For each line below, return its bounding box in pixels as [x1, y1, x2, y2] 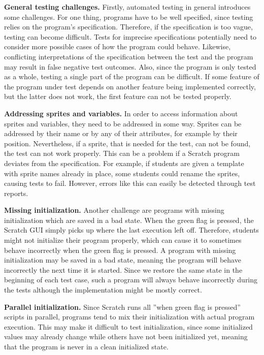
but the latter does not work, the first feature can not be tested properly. [4, 91, 232, 102]
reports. [4, 187, 28, 198]
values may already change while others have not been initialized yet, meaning [4, 331, 248, 342]
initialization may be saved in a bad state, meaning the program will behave [4, 254, 241, 265]
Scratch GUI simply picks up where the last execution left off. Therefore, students [4, 224, 259, 235]
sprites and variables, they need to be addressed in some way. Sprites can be [4, 118, 242, 128]
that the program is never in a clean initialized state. [4, 341, 169, 351]
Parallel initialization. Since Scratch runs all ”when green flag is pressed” [4, 301, 241, 312]
